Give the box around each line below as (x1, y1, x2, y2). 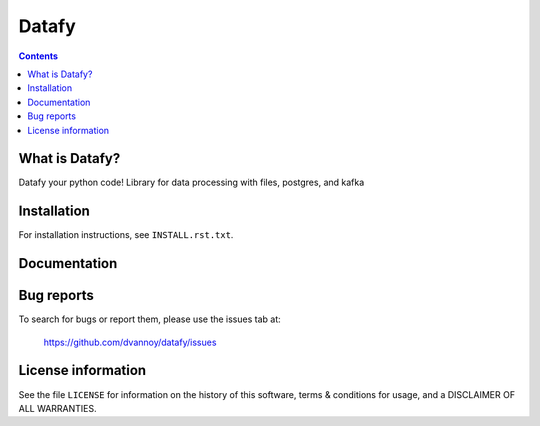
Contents (18, 50, 59, 62)
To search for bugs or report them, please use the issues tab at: (18, 313, 282, 325)
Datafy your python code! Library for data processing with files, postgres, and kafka (18, 176, 365, 189)
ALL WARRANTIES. (18, 402, 97, 414)
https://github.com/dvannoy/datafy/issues (43, 336, 217, 348)
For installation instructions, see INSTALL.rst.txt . (18, 229, 234, 241)
